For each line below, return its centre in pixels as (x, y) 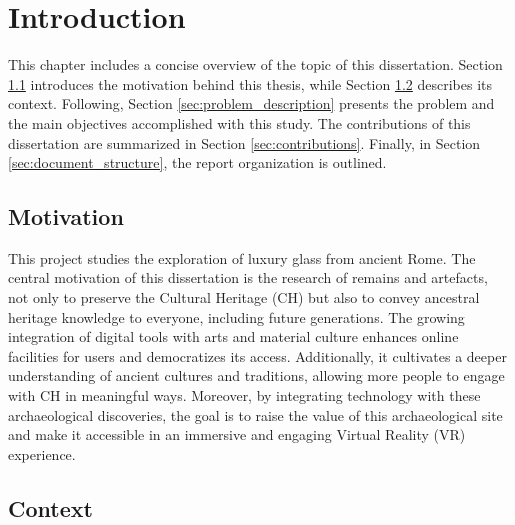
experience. (42, 453)
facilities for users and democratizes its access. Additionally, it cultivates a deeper (257, 355)
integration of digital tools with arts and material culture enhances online (233, 336)
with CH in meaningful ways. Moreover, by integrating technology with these (244, 395)
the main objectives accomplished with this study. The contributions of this (239, 122)
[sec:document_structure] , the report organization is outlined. (197, 162)
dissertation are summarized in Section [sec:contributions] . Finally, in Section (244, 142)
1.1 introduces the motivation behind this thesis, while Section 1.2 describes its (250, 83)
